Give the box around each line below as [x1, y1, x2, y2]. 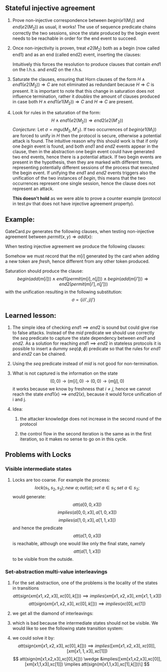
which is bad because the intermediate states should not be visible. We [12, 620, 159, 626]
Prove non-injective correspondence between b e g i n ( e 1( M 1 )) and [12, 17, 145, 24]
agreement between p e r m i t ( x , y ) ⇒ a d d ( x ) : [5, 234, 93, 240]
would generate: [12, 493, 46, 499]
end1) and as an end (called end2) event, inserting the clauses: [12, 52, 141, 58]
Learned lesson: [5, 311, 56, 320]
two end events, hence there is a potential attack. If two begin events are [12, 154, 162, 160]
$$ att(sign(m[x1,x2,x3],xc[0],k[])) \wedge [13, 656, 99, 662]
